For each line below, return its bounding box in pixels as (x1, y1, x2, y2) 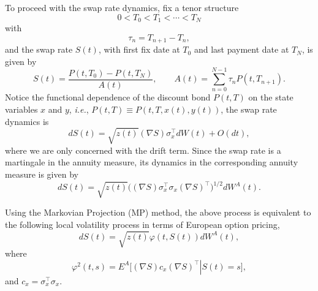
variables (5, 103, 38, 115)
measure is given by (5, 167, 78, 180)
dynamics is (5, 115, 49, 127)
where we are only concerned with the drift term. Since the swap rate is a (5, 143, 281, 156)
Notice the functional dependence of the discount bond (5, 91, 211, 104)
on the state (248, 91, 293, 104)
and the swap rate (5, 43, 73, 56)
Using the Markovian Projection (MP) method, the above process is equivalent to (5, 206, 311, 219)
